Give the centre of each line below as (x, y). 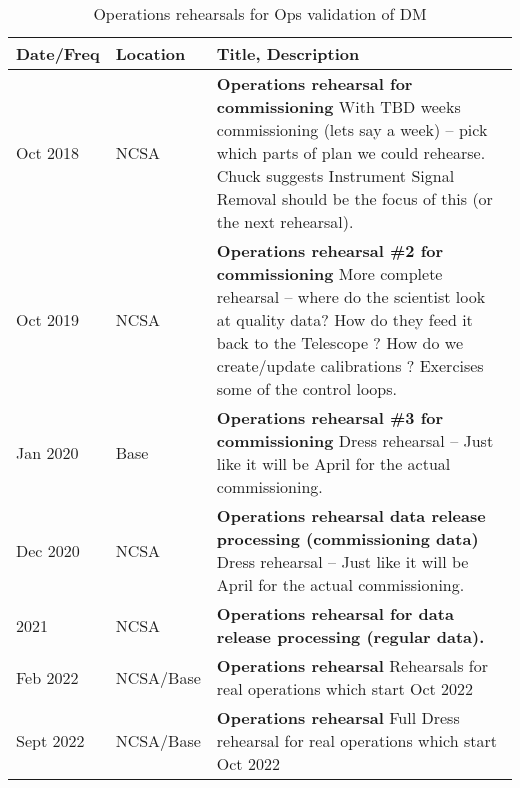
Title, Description (288, 53)
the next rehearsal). (285, 221)
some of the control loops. (307, 388)
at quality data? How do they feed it (344, 319)
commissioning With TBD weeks (338, 106)
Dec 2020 (48, 550)
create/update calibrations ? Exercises (350, 365)
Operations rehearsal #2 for (330, 250)
